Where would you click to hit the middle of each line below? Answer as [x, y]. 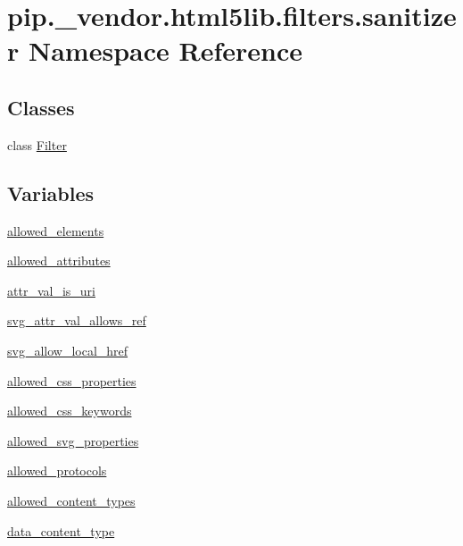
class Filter [37, 144]
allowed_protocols [57, 470]
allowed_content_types [71, 500]
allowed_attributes [59, 260]
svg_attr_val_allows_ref [77, 320]
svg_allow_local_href [68, 350]
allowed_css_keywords [70, 411]
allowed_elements [56, 230]
